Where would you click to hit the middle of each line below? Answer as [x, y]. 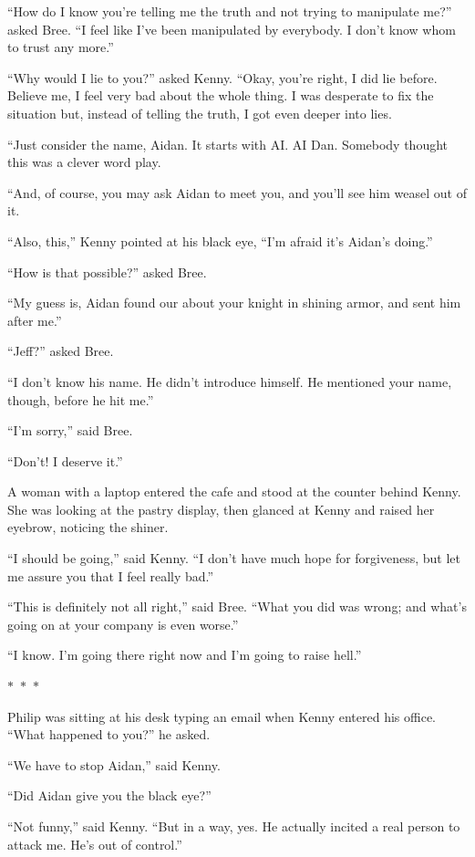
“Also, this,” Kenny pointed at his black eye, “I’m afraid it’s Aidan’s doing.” [220, 240]
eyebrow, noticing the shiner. [88, 527]
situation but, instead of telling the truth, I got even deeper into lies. [200, 113]
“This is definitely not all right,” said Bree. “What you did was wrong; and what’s [237, 606]
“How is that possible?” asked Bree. [107, 272]
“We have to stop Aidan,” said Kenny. [114, 764]
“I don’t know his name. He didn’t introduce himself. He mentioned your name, [230, 381]
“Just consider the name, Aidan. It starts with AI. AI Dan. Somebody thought [228, 144]
